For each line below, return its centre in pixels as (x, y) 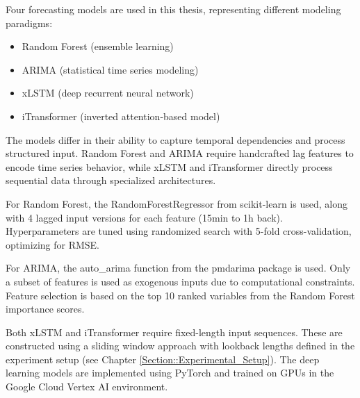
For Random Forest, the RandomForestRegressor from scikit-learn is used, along (177, 203)
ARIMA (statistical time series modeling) (110, 69)
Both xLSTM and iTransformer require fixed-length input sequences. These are (174, 332)
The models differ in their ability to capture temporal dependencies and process (175, 139)
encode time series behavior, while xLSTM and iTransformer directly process (169, 166)
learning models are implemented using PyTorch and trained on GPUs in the (170, 373)
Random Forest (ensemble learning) (98, 46)
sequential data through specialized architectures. (111, 180)
